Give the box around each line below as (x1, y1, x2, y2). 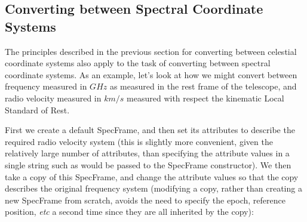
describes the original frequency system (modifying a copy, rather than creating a (5, 182, 302, 195)
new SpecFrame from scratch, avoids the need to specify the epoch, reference (5, 193, 285, 206)
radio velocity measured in (5, 91, 102, 104)
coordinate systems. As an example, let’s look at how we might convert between (5, 68, 297, 81)
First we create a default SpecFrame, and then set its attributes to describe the (5, 124, 295, 136)
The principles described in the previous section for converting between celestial (5, 45, 297, 57)
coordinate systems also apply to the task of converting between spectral (5, 57, 271, 69)
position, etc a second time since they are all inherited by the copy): (5, 205, 254, 218)
